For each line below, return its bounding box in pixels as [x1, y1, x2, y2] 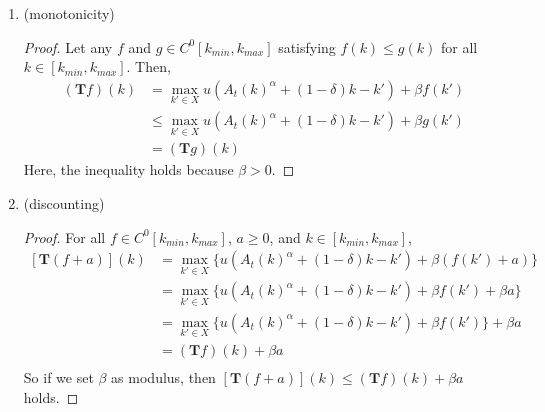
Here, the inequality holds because [23, 159, 234, 180]
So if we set [23, 366, 94, 387]
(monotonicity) [23, 3, 115, 23]
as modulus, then [111, 366, 216, 387]
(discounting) [23, 192, 105, 213]
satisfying [278, 36, 336, 57]
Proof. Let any [23, 36, 113, 57]
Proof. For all [23, 226, 106, 247]
